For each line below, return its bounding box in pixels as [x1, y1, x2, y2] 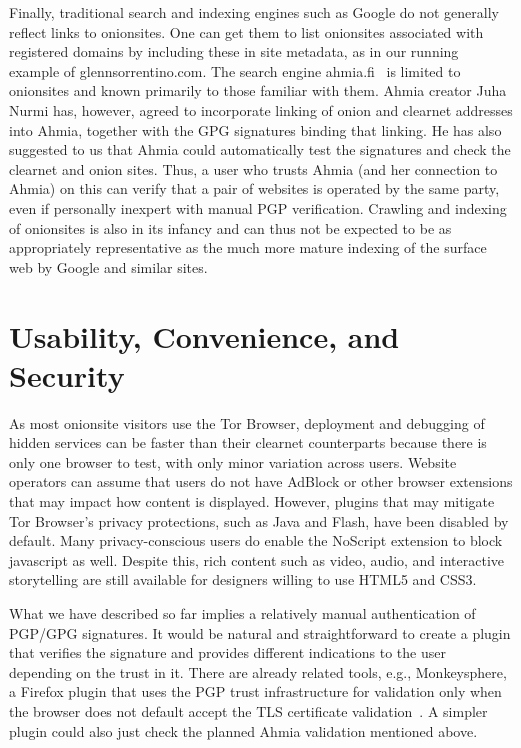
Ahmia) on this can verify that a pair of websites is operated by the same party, [9, 178, 500, 199]
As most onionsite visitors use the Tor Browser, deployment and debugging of [9, 412, 485, 433]
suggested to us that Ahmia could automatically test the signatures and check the [9, 139, 511, 160]
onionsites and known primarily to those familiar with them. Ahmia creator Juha [9, 80, 507, 101]
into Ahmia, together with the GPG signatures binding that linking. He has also [9, 119, 502, 140]
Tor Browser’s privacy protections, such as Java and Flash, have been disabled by [9, 510, 509, 531]
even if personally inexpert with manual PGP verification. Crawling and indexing [9, 197, 507, 218]
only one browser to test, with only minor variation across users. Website [9, 451, 457, 472]
